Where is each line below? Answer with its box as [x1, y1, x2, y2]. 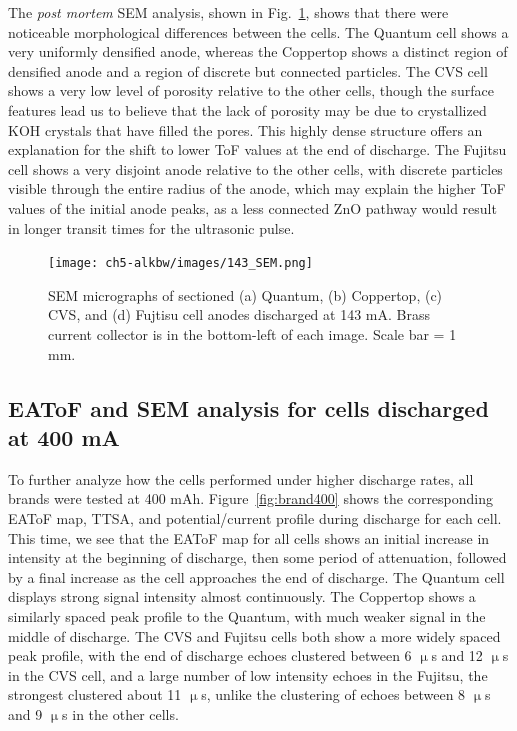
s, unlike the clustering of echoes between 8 [201, 684, 466, 705]
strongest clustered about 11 [8, 684, 182, 705]
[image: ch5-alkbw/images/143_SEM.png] [48, 256, 313, 271]
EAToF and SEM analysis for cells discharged [8, 392, 489, 423]
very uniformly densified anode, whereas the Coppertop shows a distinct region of [8, 41, 508, 62]
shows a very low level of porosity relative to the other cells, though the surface [8, 80, 494, 101]
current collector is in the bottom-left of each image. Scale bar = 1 [48, 323, 457, 344]
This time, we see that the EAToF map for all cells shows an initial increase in [8, 527, 490, 548]
